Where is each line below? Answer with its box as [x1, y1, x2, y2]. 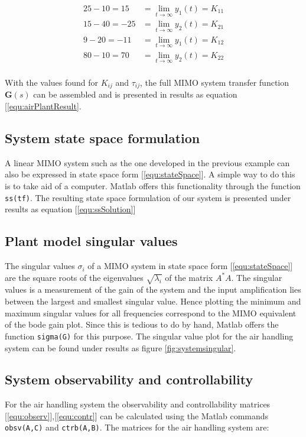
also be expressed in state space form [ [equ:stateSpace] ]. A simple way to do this [5, 168, 295, 180]
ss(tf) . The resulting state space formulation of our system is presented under [5, 191, 291, 203]
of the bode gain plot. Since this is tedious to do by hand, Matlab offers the [5, 318, 279, 331]
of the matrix [165, 271, 213, 283]
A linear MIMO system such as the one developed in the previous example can [5, 156, 290, 169]
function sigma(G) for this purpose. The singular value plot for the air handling [5, 329, 294, 342]
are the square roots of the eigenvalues [5, 271, 144, 283]
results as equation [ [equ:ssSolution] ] [5, 203, 136, 215]
